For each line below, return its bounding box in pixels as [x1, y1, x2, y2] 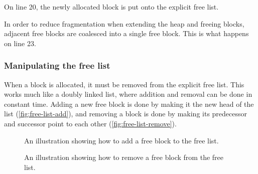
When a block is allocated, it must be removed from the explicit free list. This [4, 79, 244, 89]
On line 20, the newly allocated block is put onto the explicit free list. [4, 2, 219, 12]
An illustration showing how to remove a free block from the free [24, 152, 223, 162]
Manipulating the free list [4, 59, 110, 72]
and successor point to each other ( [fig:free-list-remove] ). [4, 118, 177, 128]
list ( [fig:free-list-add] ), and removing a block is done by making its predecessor [4, 108, 247, 119]
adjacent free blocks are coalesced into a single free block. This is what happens [4, 28, 249, 39]
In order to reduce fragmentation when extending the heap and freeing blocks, [4, 18, 244, 29]
